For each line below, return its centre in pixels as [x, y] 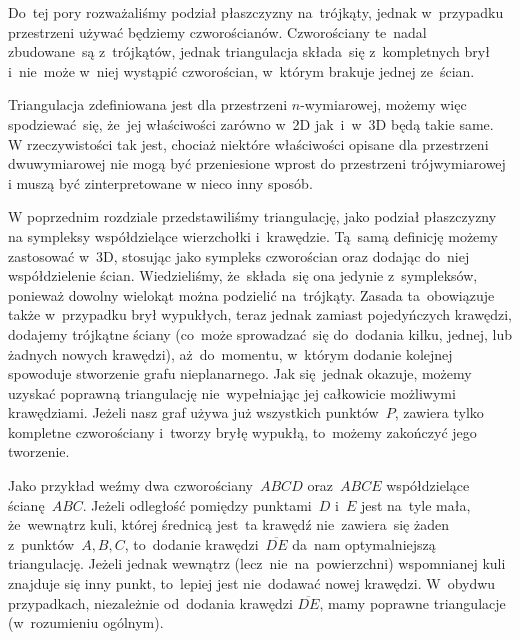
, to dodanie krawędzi [191, 543]
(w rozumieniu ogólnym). [86, 622]
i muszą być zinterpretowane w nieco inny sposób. [160, 182]
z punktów [41, 543]
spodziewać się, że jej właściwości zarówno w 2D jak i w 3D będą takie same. [251, 123]
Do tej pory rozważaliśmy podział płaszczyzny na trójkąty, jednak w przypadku [256, 12]
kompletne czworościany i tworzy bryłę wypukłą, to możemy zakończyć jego [242, 431]
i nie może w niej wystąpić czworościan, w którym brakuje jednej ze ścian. [241, 70]
